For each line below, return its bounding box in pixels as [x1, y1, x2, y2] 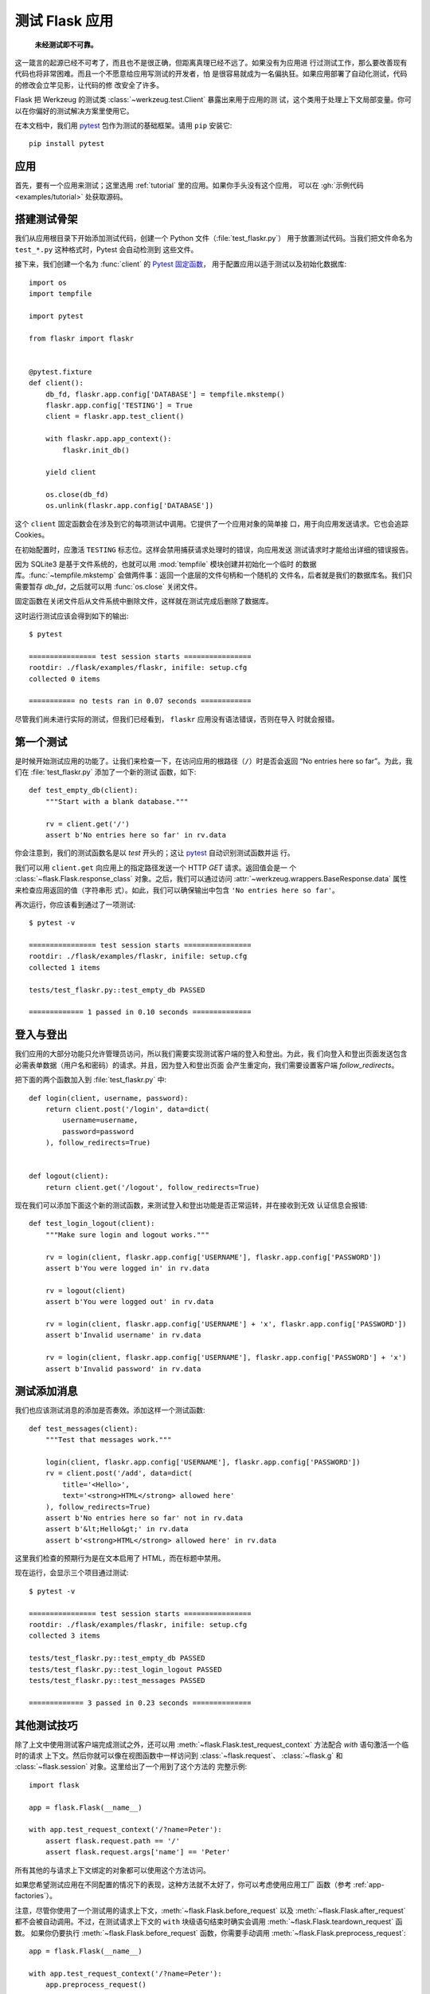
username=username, [62, 1116, 139, 1125]
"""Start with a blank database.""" [45, 797, 189, 806]
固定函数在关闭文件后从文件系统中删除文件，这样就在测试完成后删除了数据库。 [14, 597, 273, 606]
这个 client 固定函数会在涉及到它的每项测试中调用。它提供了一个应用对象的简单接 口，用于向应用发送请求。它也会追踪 [14, 518, 409, 528]
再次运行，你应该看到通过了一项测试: [14, 900, 136, 909]
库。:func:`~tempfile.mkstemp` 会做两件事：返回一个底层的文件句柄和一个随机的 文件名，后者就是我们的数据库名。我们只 [14, 570, 413, 580]
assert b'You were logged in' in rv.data [45, 1263, 210, 1272]
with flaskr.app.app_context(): [45, 435, 172, 443]
